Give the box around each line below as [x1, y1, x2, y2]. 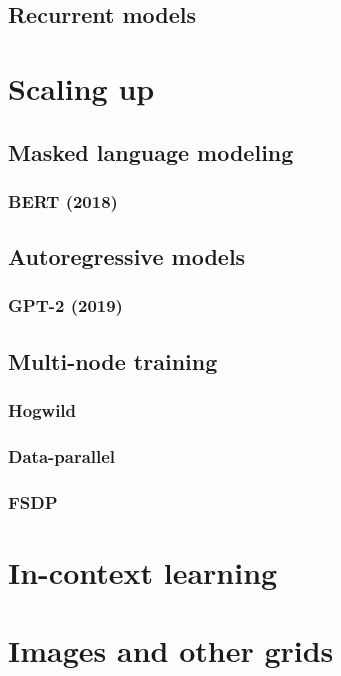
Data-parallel [8, 443, 116, 468]
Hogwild [8, 398, 77, 423]
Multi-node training [8, 345, 218, 376]
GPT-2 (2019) [8, 293, 123, 318]
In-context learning [8, 551, 278, 592]
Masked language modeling [8, 136, 294, 167]
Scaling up [8, 67, 155, 108]
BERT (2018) [8, 188, 118, 213]
